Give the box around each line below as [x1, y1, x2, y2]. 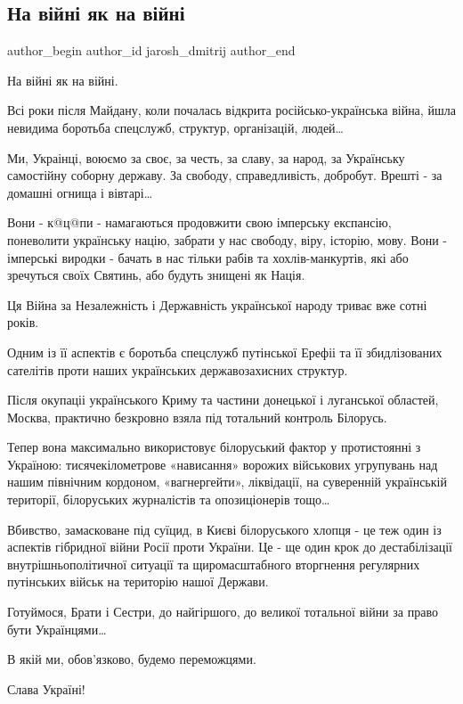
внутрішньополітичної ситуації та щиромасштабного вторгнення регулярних [7, 554, 420, 573]
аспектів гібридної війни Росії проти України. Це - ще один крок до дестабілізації [7, 537, 452, 556]
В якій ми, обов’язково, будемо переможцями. [7, 650, 256, 668]
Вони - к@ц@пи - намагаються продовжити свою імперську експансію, [7, 213, 392, 232]
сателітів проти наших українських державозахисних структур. [7, 360, 348, 379]
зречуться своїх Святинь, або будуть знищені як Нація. [7, 266, 305, 284]
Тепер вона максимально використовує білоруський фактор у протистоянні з [7, 438, 421, 456]
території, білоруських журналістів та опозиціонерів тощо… [7, 490, 330, 509]
